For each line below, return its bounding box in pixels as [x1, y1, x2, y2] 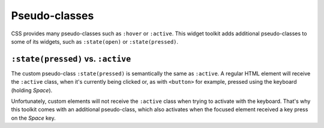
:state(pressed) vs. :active [11, 54, 131, 64]
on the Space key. [11, 114, 56, 121]
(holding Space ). [11, 87, 53, 94]
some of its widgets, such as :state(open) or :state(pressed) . [11, 38, 179, 45]
